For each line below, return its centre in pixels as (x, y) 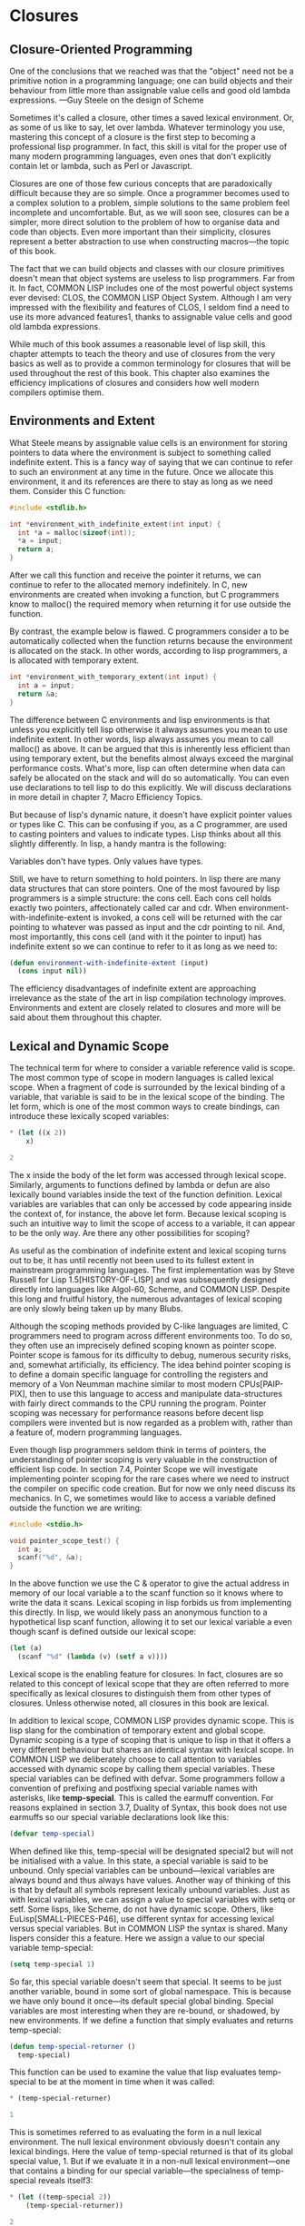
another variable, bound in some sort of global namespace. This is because (151, 1991)
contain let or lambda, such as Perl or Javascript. (101, 166)
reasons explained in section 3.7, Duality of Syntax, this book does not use (148, 1807)
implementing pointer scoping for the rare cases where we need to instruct (149, 1479)
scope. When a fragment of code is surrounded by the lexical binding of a (148, 1087)
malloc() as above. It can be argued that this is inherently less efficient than (150, 748)
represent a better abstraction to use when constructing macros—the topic (149, 241)
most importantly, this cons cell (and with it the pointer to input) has (136, 936)
